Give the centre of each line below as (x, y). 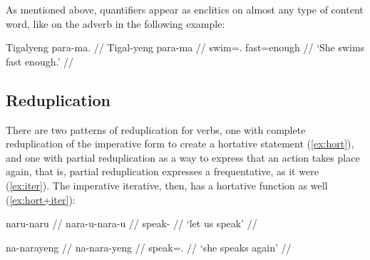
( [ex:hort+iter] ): (41, 199)
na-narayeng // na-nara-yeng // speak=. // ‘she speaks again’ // (149, 247)
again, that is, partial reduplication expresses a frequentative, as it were (162, 171)
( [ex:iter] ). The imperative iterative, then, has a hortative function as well (167, 185)
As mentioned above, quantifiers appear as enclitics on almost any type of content (185, 9)
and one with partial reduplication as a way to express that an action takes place (183, 157)
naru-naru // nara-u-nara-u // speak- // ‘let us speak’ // (132, 223)
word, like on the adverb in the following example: (115, 23)
